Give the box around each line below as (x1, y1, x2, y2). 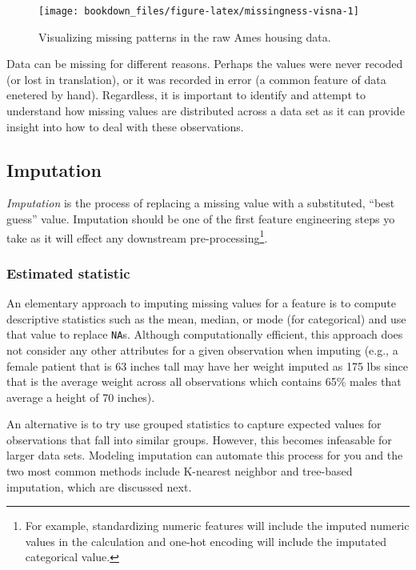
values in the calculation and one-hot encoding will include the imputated (25, 532, 387, 549)
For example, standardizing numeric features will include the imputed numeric (25, 517, 410, 534)
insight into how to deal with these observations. (6, 118, 244, 134)
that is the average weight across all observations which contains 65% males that (6, 373, 402, 390)
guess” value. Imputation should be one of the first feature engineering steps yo (6, 211, 395, 227)
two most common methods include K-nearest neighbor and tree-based (6, 463, 353, 480)
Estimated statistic (6, 263, 130, 283)
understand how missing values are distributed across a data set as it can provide (6, 102, 405, 119)
